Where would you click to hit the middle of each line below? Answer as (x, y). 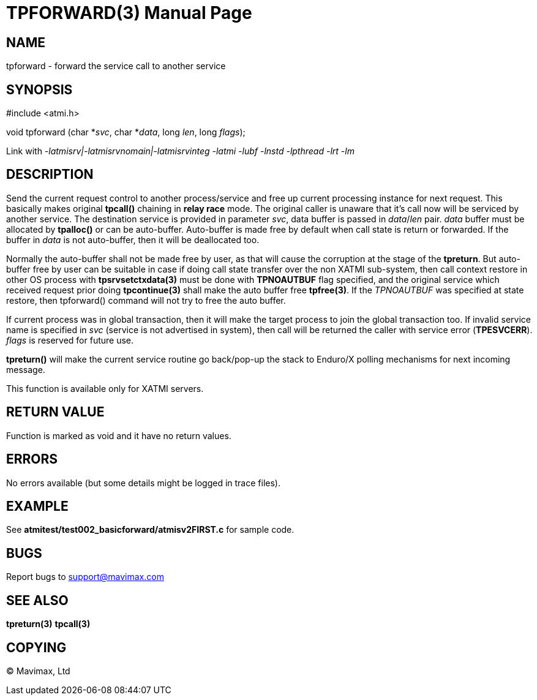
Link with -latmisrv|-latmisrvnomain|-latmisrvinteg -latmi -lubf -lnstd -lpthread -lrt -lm (180, 151)
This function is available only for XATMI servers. (105, 388)
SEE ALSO (37, 600)
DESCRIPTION (50, 175)
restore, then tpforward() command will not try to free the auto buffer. (146, 300)
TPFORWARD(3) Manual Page (129, 13)
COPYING (36, 647)
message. (26, 369)
